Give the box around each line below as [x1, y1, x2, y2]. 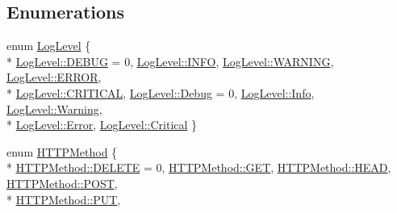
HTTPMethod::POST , [6, 174, 118, 191]
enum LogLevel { [6, 37, 91, 54]
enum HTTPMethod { [6, 143, 118, 160]
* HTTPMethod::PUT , [6, 190, 121, 207]
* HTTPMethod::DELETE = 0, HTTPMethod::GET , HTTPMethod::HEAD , [6, 159, 391, 176]
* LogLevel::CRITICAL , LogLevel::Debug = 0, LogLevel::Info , [6, 84, 315, 101]
